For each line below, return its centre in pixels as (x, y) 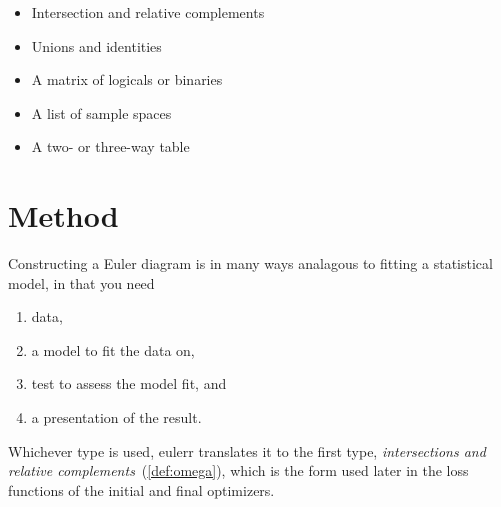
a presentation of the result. (116, 417)
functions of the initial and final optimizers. (141, 489)
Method (63, 215)
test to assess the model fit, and (129, 383)
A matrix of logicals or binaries (127, 79)
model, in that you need (81, 282)
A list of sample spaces (101, 112)
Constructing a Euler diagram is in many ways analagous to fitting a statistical (250, 263)
